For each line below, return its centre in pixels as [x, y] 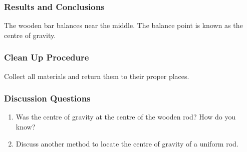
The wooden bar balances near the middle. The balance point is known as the [124, 25]
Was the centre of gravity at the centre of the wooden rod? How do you [126, 117]
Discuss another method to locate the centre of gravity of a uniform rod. [127, 143]
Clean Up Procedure [47, 57]
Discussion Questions [47, 98]
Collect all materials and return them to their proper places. [97, 76]
